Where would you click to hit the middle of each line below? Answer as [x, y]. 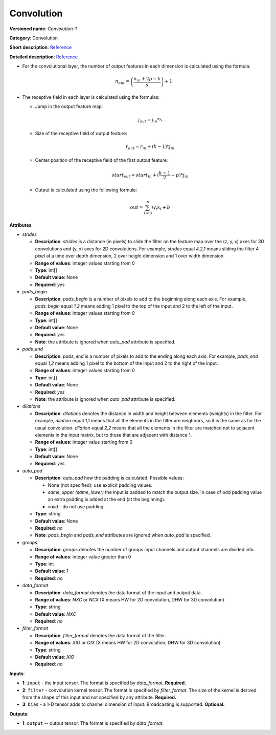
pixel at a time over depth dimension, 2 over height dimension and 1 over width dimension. [130, 256]
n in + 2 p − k [147, 79]
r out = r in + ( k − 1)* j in [150, 147]
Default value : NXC [56, 614]
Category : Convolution [34, 38]
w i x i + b [161, 208]
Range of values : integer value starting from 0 [84, 442]
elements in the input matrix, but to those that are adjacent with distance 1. [113, 435]
